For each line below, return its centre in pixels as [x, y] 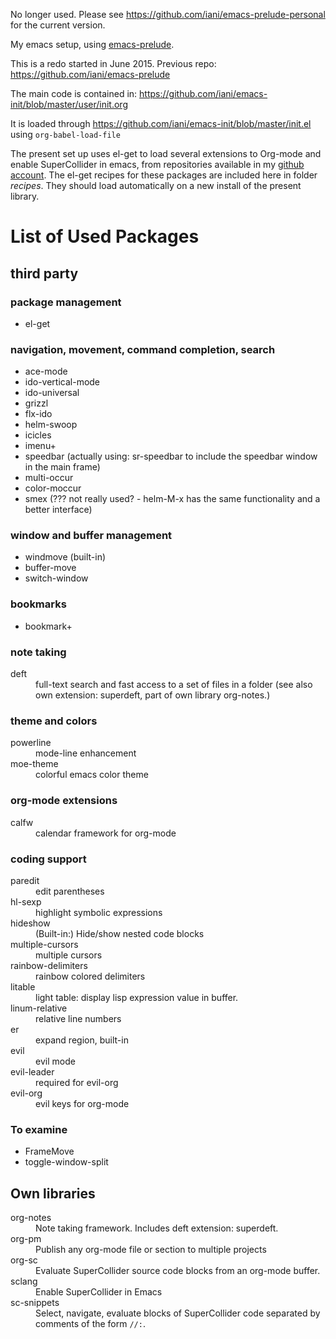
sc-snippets [35, 1303]
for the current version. [58, 25]
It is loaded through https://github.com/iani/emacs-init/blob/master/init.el [161, 123]
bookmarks [38, 604]
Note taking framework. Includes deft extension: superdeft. [157, 1228]
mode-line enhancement [86, 753]
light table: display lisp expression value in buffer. [137, 997]
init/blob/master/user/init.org [69, 104]
